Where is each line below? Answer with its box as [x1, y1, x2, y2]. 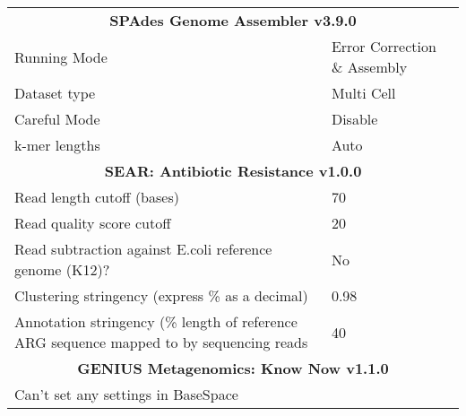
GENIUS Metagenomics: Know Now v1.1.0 [77, 358, 389, 378]
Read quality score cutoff [14, 212, 171, 233]
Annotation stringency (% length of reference [14, 311, 298, 332]
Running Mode [14, 46, 108, 67]
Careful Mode [14, 108, 100, 129]
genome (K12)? [14, 259, 110, 280]
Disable [331, 108, 378, 129]
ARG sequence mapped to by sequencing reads [14, 332, 308, 352]
